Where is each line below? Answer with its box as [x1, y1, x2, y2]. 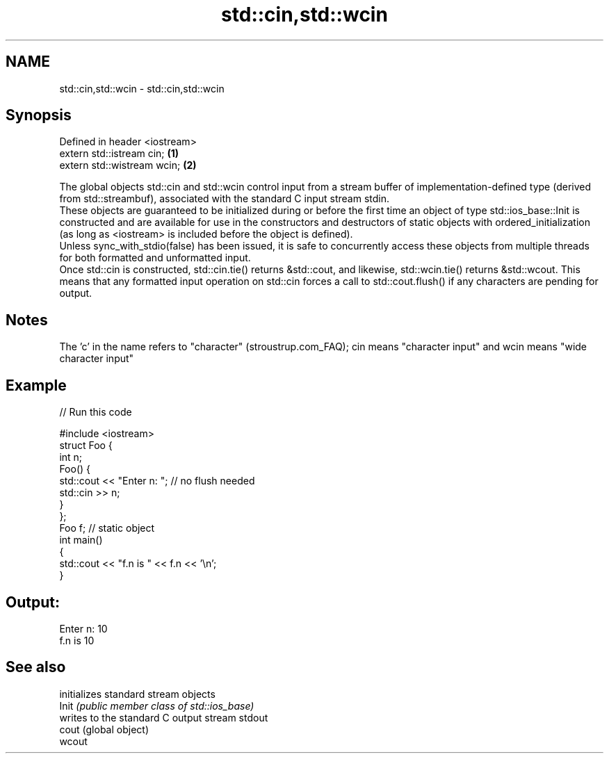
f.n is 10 [59, 634, 95, 646]
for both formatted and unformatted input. [59, 252, 251, 264]
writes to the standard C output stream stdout [59, 711, 268, 724]
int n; [59, 451, 83, 464]
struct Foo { [59, 439, 113, 452]
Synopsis [6, 106, 72, 124]
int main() [59, 534, 103, 546]
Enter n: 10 [59, 622, 108, 635]
